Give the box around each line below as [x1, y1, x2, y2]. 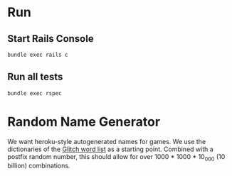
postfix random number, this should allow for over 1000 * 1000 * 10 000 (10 [7, 152, 226, 163]
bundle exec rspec [7, 89, 62, 97]
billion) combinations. [7, 161, 70, 170]
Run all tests [7, 71, 63, 83]
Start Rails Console [7, 33, 94, 45]
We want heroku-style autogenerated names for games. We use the [7, 137, 206, 145]
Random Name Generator [7, 114, 161, 130]
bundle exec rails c [7, 51, 69, 58]
